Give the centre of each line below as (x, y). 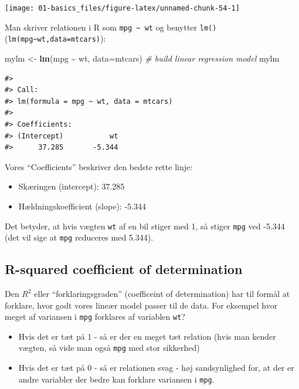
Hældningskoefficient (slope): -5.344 (82, 206)
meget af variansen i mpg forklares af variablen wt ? (95, 317)
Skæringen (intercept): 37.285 (72, 186)
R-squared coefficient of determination (124, 269)
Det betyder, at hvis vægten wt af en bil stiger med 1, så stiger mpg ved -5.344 (145, 226)
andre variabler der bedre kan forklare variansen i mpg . (116, 379)
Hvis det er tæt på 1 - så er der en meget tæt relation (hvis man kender (147, 336)
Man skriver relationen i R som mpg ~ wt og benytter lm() (111, 27)
